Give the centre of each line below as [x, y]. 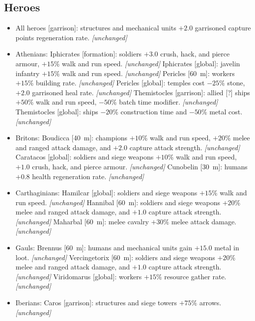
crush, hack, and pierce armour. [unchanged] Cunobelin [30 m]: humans [140, 166]
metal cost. [226, 111]
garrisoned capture [223, 28]
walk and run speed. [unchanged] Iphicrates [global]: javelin [151, 63]
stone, [236, 83]
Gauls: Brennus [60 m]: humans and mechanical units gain [104, 248]
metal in [227, 248]
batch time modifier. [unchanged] [169, 102]
